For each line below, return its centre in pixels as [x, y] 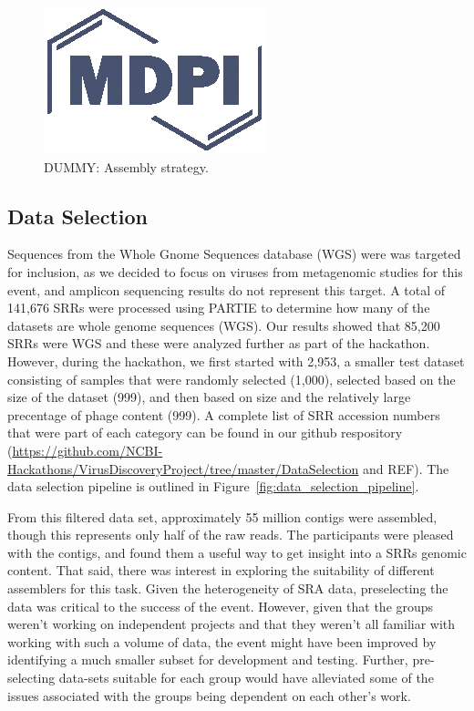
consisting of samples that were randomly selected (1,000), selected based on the [232, 379]
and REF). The [406, 468]
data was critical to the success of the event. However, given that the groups [221, 606]
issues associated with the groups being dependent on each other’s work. [209, 695]
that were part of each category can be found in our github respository [205, 433]
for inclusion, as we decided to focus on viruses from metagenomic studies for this [235, 271]
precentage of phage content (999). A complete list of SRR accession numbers [224, 414]
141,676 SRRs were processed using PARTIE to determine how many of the [219, 308]
